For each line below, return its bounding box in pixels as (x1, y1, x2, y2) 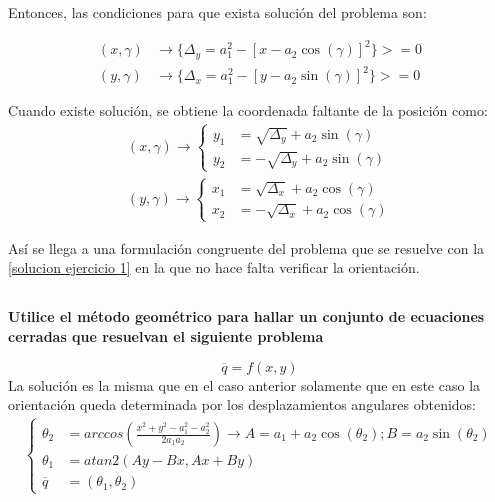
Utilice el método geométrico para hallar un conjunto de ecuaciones (8, 306, 485, 327)
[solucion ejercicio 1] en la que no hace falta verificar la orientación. (8, 257, 420, 278)
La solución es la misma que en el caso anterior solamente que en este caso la (8, 374, 481, 395)
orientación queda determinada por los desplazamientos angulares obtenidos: (8, 394, 477, 415)
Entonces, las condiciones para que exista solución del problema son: (8, 2, 427, 22)
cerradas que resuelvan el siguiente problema (8, 325, 324, 346)
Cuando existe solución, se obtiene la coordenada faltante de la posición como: (8, 100, 488, 121)
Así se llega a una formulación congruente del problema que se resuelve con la (8, 237, 485, 258)
